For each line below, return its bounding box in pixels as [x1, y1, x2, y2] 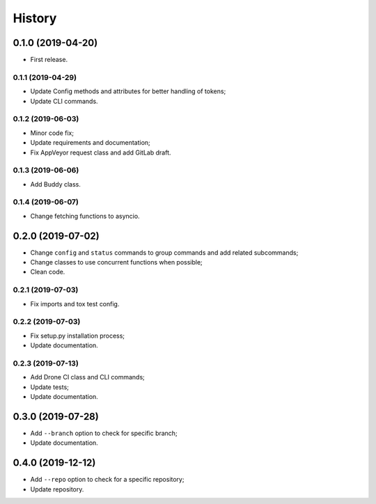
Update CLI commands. [30, 97, 98, 105]
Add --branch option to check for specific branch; [30, 429, 178, 437]
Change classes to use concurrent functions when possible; [30, 258, 203, 267]
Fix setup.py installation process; [30, 331, 125, 340]
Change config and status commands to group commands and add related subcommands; [30, 248, 299, 257]
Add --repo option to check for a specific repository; [30, 475, 185, 484]
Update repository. [30, 485, 84, 494]
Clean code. [30, 268, 65, 276]
